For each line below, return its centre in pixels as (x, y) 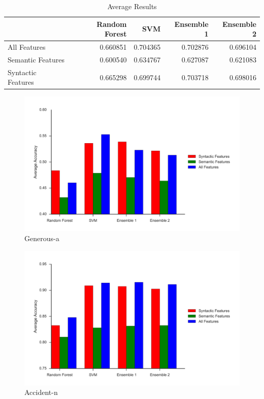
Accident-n (41, 392)
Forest (115, 34)
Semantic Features (36, 59)
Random (112, 24)
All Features (27, 47)
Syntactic (22, 72)
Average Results (132, 6)
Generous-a (42, 238)
